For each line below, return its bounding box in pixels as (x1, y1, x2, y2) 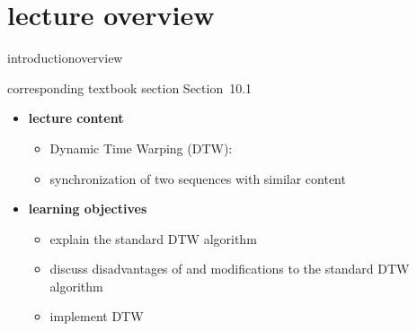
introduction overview (7, 48, 123, 67)
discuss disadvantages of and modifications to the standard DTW (49, 259, 410, 278)
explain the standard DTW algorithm (49, 229, 257, 248)
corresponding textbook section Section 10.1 (7, 78, 253, 97)
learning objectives (28, 199, 147, 218)
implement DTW (49, 307, 144, 326)
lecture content (28, 109, 124, 127)
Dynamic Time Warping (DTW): (49, 138, 233, 157)
